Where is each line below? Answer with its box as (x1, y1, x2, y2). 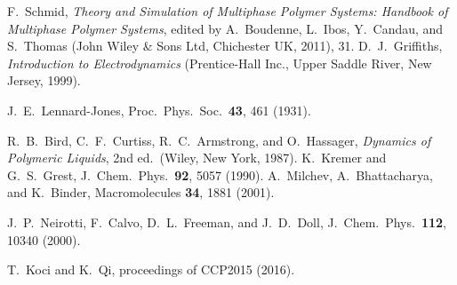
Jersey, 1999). (7, 71, 81, 90)
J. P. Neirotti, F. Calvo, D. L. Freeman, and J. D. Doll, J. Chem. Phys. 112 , (7, 212, 446, 231)
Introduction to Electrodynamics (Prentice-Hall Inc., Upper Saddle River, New (7, 53, 432, 72)
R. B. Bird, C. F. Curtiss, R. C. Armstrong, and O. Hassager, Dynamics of (7, 131, 431, 149)
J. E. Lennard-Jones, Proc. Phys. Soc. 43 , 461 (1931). (7, 100, 311, 119)
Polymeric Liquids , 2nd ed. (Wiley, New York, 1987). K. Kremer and (7, 148, 387, 167)
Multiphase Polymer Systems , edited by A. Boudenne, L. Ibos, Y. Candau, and (7, 19, 444, 37)
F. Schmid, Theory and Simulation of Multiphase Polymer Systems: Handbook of (7, 2, 448, 20)
